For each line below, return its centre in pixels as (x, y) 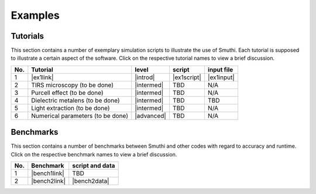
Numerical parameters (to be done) (80, 115)
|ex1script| (187, 77)
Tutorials (27, 36)
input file (221, 69)
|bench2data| (91, 181)
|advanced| (150, 115)
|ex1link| (42, 77)
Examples (35, 15)
